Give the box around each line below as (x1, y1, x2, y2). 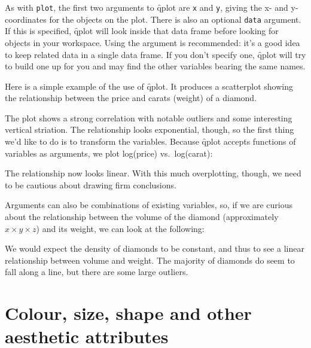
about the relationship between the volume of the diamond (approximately (5, 210, 279, 223)
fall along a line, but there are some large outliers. (5, 265, 188, 278)
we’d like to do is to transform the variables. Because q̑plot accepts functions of (5, 135, 296, 148)
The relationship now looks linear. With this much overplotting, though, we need (5, 167, 301, 179)
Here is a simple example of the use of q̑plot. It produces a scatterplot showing (5, 80, 293, 92)
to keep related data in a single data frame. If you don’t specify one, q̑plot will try (5, 48, 306, 60)
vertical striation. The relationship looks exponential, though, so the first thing (5, 123, 294, 136)
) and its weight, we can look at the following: (36, 222, 205, 234)
